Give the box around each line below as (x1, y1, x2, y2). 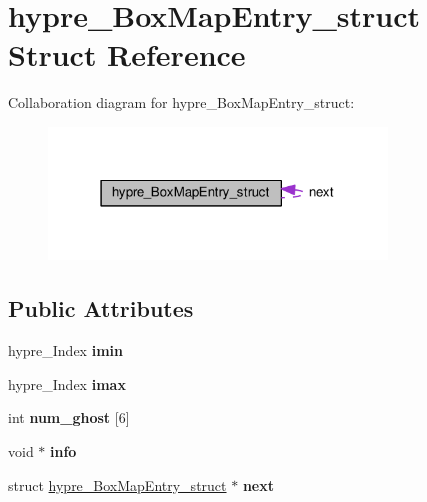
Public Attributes (8, 293, 194, 324)
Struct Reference (8, 34, 246, 75)
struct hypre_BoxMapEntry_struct (8, 474, 227, 495)
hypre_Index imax (8, 373, 126, 394)
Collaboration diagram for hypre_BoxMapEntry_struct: (8, 92, 355, 113)
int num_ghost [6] (8, 407, 130, 428)
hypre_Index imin (8, 340, 123, 361)
